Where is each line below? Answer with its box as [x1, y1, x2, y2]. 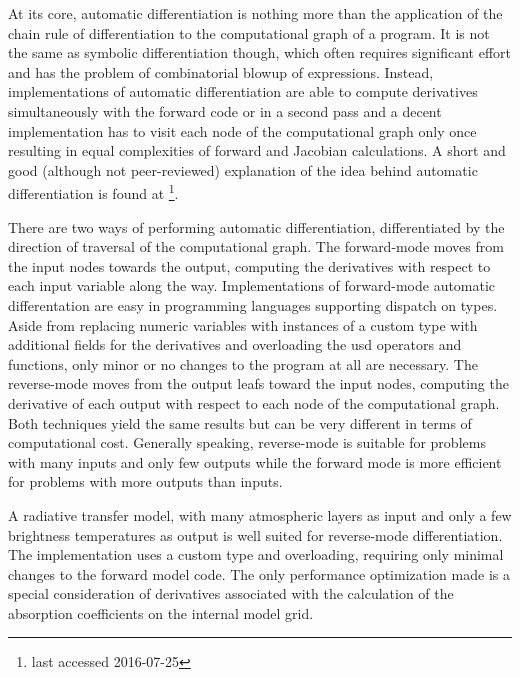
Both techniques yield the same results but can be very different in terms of [8, 412, 472, 433]
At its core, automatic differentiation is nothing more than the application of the [8, 3, 503, 23]
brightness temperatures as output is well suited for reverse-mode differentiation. [8, 524, 503, 545]
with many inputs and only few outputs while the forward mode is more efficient [8, 451, 502, 472]
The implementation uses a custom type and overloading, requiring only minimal [8, 544, 504, 565]
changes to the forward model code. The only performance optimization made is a [8, 563, 510, 584]
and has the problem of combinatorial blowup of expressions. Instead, [8, 61, 434, 82]
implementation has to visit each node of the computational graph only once [8, 120, 477, 141]
